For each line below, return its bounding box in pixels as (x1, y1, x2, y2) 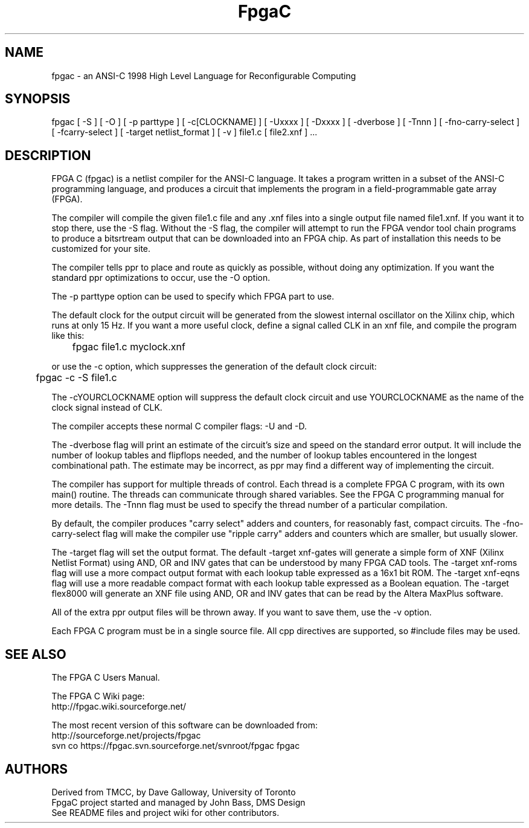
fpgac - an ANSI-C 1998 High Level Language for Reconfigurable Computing (51, 70, 356, 81)
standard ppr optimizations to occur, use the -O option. (51, 272, 271, 283)
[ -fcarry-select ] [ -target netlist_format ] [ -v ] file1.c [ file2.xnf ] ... (51, 127, 318, 138)
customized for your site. (51, 243, 151, 254)
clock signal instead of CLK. (51, 402, 162, 413)
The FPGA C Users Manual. (51, 672, 160, 683)
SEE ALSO (5, 646, 66, 662)
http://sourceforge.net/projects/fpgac (51, 730, 201, 741)
